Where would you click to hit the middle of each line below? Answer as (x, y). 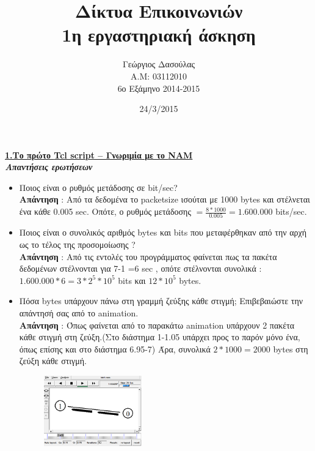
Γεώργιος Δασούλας (159, 64)
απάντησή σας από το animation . (79, 312)
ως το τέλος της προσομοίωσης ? (77, 244)
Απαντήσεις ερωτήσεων (49, 167)
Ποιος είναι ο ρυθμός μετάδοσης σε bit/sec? (98, 187)
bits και (132, 280)
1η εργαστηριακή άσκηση (159, 35)
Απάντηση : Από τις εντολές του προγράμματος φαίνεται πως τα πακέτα (148, 256)
